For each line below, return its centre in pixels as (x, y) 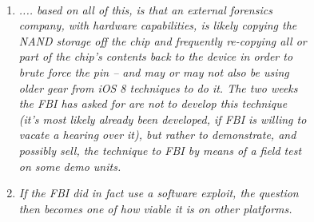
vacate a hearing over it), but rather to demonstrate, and (157, 135)
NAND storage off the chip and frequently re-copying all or (163, 40)
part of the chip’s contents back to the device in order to (156, 56)
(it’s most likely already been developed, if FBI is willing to (163, 119)
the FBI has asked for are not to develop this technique (153, 103)
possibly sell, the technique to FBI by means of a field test (160, 150)
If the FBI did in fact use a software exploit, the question (159, 193)
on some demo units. (70, 166)
